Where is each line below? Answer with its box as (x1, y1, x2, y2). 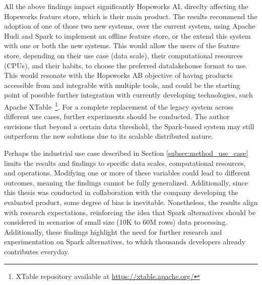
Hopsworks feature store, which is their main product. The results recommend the (4, 11, 257, 21)
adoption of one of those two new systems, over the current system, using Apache (4, 21, 255, 31)
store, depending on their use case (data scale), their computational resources (4, 50, 243, 60)
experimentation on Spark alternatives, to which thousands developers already (4, 236, 246, 247)
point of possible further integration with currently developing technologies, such (4, 89, 253, 100)
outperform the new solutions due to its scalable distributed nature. (4, 131, 214, 141)
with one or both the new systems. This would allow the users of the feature (4, 40, 240, 51)
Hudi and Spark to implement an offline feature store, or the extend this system (4, 30, 251, 41)
